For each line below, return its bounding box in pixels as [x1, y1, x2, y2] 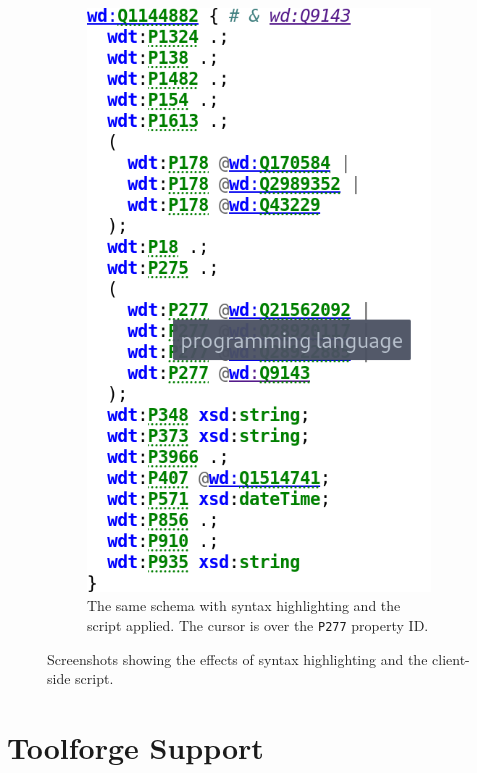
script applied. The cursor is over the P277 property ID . [87, 614, 429, 635]
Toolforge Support [7, 726, 264, 767]
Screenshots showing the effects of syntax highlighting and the [47, 648, 428, 669]
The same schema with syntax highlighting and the [87, 595, 401, 616]
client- [432, 648, 470, 669]
